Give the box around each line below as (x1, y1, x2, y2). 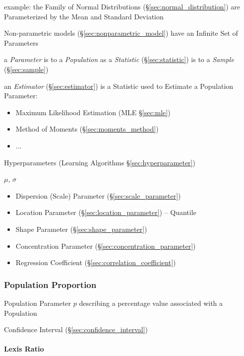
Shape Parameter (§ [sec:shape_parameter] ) (15, 223, 147, 234)
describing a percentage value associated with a (79, 297, 223, 308)
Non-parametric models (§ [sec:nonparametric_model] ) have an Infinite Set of (4, 28, 238, 38)
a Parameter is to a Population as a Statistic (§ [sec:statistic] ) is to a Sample (4, 54, 234, 65)
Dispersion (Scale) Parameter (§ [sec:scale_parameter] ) (15, 190, 181, 201)
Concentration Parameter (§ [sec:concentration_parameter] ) (15, 240, 196, 251)
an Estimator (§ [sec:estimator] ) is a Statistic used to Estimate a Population (4, 80, 234, 91)
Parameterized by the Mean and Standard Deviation (4, 11, 164, 21)
